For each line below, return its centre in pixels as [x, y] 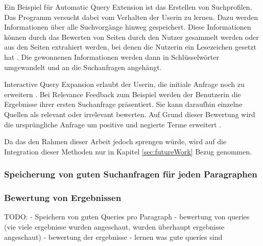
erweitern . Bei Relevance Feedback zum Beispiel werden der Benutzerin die [123, 94]
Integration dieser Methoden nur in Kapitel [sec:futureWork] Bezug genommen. [128, 151]
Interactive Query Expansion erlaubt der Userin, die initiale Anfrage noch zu [124, 84]
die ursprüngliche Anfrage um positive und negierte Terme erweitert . [113, 124]
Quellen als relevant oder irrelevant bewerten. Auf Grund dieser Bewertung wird [130, 114]
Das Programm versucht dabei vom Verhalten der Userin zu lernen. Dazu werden [131, 17]
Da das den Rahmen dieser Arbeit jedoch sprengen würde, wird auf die [115, 141]
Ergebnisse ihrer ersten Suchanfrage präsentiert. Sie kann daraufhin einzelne [123, 104]
